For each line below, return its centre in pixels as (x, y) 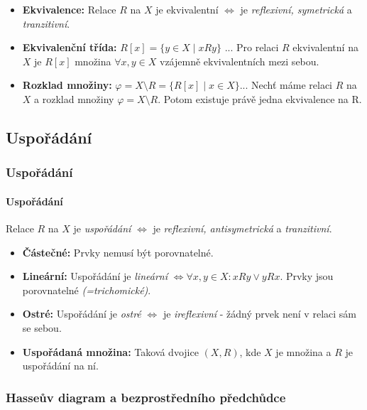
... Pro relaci (252, 47)
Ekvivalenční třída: (70, 47)
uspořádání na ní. (60, 366)
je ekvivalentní (187, 9)
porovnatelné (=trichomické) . (87, 290)
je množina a (303, 351)
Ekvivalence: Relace (69, 9)
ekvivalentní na (325, 47)
